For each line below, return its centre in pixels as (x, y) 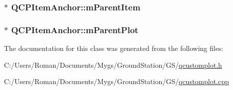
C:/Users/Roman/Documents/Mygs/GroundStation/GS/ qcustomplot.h (113, 65)
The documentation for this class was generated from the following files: (114, 48)
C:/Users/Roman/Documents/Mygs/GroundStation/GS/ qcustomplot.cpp (116, 81)
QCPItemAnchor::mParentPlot (75, 29)
